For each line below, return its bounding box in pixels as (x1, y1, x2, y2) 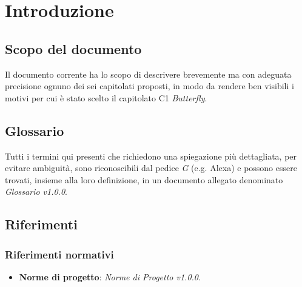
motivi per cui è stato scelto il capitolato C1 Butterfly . (5, 91, 207, 104)
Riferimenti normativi (5, 246, 114, 262)
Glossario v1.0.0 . (5, 185, 67, 198)
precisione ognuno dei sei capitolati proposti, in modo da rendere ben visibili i (5, 79, 294, 92)
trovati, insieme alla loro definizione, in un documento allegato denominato (5, 173, 283, 186)
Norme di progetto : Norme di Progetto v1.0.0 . (19, 270, 201, 283)
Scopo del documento (5, 39, 142, 58)
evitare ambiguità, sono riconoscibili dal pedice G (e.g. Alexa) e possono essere (5, 161, 297, 174)
